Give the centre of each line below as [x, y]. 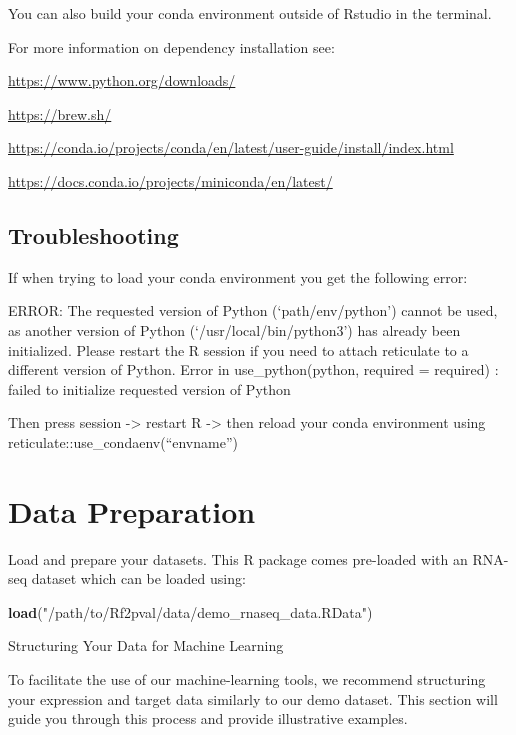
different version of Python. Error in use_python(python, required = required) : [253, 369]
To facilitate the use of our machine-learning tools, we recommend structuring [247, 679]
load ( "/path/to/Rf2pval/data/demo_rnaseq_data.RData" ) [190, 611]
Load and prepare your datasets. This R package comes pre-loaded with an [238, 558]
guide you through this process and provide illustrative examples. [208, 718]
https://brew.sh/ [60, 113]
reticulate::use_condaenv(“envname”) [123, 441]
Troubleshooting [93, 234]
